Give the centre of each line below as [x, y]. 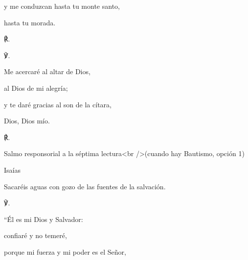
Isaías [12, 170]
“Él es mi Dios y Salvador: [44, 219]
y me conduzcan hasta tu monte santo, [62, 6]
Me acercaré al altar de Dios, [47, 71]
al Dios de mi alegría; [36, 88]
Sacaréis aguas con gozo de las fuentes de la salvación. [85, 186]
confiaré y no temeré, [35, 235]
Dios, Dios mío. [27, 121]
